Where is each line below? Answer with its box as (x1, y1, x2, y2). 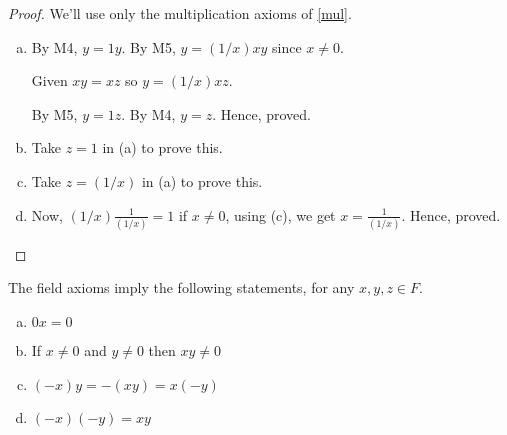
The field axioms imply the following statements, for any (8, 277, 355, 298)
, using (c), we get (225, 204, 336, 225)
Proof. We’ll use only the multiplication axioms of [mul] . (8, 3, 352, 23)
